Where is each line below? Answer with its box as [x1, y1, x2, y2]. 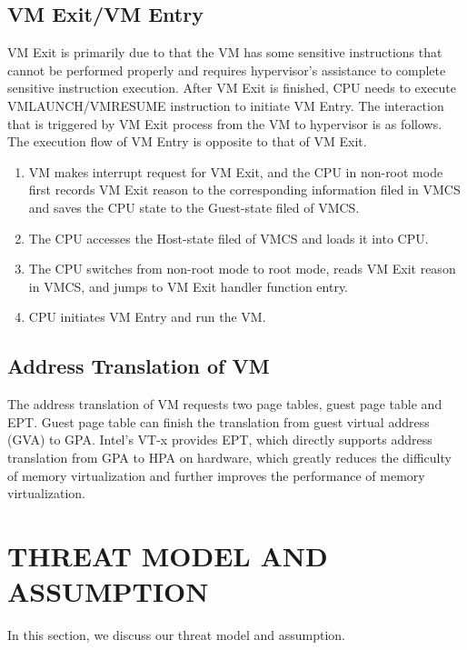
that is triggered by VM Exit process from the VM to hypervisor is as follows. [7, 114, 442, 133]
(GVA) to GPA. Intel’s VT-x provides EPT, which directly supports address [7, 430, 432, 449]
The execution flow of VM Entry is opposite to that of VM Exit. [7, 132, 367, 151]
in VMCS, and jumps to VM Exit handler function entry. [28, 276, 348, 295]
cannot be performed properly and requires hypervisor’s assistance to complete [7, 60, 446, 79]
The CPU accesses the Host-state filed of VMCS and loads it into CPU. [28, 228, 429, 247]
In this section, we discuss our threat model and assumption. [7, 625, 345, 644]
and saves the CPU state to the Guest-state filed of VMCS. [28, 197, 360, 216]
